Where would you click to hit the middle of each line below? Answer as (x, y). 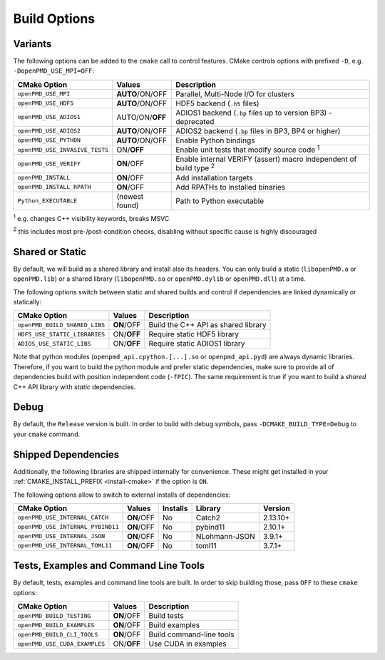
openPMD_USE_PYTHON (49, 140)
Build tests (166, 616)
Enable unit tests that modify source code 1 (248, 149)
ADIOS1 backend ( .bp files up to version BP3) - (254, 113)
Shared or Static (50, 252)
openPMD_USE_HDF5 (46, 103)
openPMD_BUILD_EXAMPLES (56, 625)
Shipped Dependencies (66, 454)
